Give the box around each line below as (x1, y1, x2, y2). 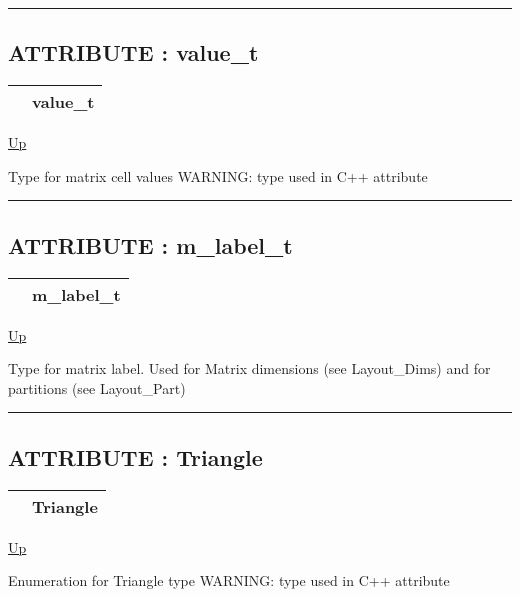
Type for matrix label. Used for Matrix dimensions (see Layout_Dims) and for (8, 358, 491, 379)
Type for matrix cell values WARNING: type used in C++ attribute (8, 165, 428, 186)
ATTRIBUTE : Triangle (8, 441, 263, 472)
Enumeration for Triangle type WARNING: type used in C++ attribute (8, 570, 450, 591)
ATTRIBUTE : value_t (8, 37, 259, 68)
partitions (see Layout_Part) (8, 377, 186, 398)
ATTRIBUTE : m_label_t (8, 229, 293, 260)
